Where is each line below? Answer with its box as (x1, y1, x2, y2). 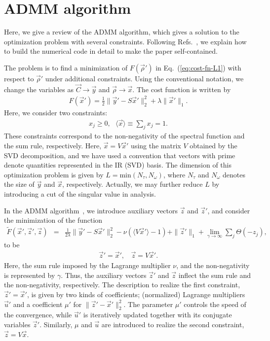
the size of (4, 179, 35, 189)
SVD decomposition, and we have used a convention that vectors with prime (4, 150, 235, 160)
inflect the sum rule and (178, 270, 251, 280)
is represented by (4, 270, 55, 280)
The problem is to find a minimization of (4, 62, 128, 72)
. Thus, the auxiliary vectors (61, 270, 147, 280)
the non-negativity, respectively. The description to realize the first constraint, (4, 279, 240, 290)
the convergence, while (4, 309, 72, 320)
